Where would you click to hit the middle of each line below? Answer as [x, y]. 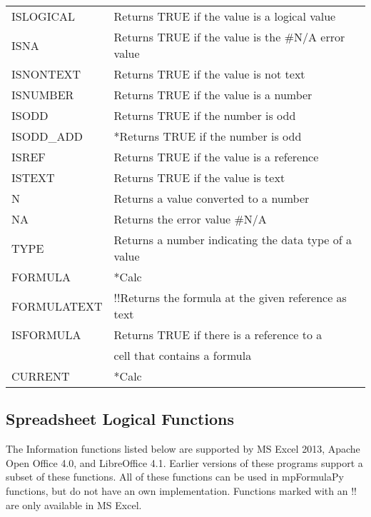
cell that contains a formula [183, 355]
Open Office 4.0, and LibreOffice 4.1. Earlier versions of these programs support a [184, 462]
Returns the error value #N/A [190, 219]
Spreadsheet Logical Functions [120, 419]
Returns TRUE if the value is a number [213, 95]
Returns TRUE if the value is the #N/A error [229, 37]
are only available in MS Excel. [74, 505]
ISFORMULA [46, 335]
